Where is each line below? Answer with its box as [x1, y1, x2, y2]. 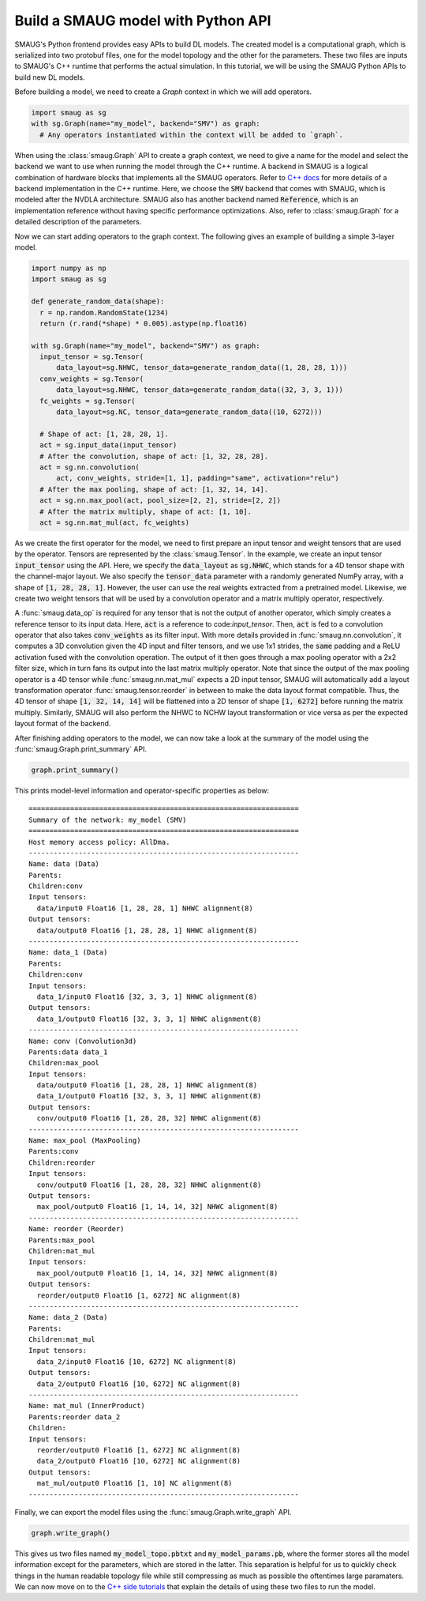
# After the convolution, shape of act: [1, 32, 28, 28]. [39, 451, 269, 461]
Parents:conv [28, 1147, 79, 1156]
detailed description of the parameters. [14, 217, 142, 227]
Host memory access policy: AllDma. [28, 838, 170, 846]
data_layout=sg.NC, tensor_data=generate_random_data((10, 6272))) [56, 408, 323, 416]
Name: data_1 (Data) [28, 948, 108, 957]
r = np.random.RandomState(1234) [39, 308, 169, 317]
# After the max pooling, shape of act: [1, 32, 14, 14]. [39, 484, 269, 494]
